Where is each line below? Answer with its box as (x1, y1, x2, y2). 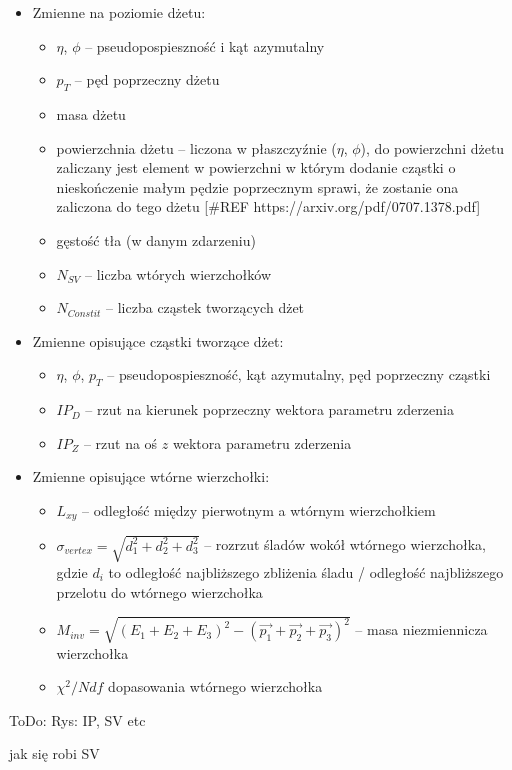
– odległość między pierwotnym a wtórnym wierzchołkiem (82, 499, 436, 520)
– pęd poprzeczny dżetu (74, 69, 220, 90)
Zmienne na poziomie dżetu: (32, 2, 206, 22)
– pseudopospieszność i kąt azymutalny (85, 35, 325, 56)
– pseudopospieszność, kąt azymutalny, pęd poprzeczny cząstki (107, 364, 491, 385)
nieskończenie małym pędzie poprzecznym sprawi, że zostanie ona (56, 176, 459, 197)
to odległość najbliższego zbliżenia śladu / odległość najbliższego (108, 561, 504, 582)
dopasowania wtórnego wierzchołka (108, 676, 323, 697)
